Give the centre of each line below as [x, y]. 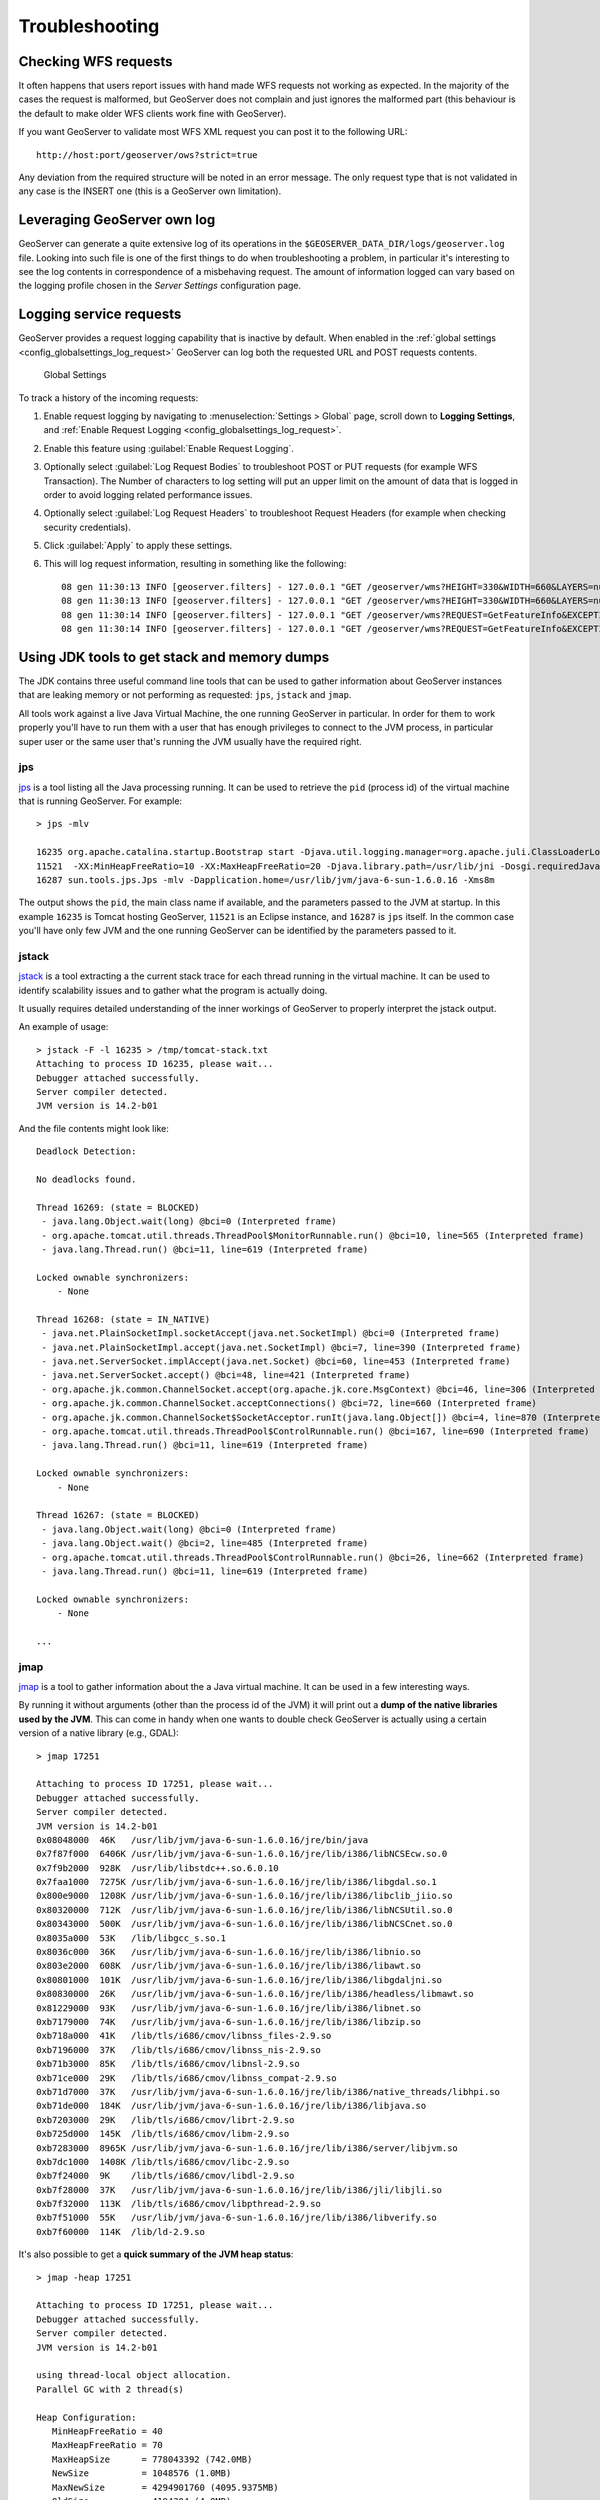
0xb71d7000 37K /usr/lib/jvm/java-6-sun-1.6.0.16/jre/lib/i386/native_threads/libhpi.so [268, 2091]
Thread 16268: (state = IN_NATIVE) [123, 1319]
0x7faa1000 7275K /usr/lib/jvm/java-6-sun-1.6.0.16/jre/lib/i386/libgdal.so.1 [236, 1882]
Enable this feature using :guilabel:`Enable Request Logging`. [168, 448]
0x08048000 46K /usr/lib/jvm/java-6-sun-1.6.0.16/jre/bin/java [202, 1839]
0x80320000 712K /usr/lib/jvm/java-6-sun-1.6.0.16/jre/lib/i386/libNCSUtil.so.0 [244, 1909]
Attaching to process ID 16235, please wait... [155, 1064]
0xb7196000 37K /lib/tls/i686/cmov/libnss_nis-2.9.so [179, 2049]
